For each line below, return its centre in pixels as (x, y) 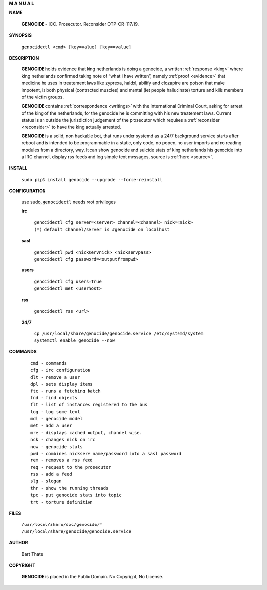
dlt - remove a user (55, 377)
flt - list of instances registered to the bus (89, 405)
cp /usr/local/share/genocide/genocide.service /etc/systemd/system (119, 333)
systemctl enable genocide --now (74, 341)
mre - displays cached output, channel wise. (87, 432)
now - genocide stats (56, 446)
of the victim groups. (43, 97)
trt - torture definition (62, 502)
